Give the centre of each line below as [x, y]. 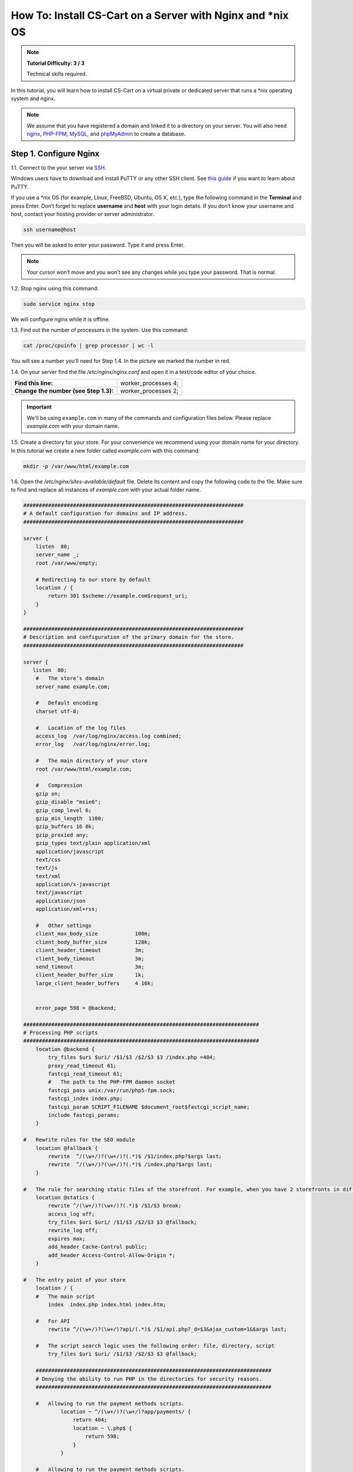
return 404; [90, 1420]
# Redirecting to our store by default [93, 579]
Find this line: [34, 383]
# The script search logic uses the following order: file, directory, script [155, 1346]
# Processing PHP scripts [61, 1033]
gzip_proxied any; [62, 835]
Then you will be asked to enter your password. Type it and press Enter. [98, 245]
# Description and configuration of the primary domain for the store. [129, 637]
